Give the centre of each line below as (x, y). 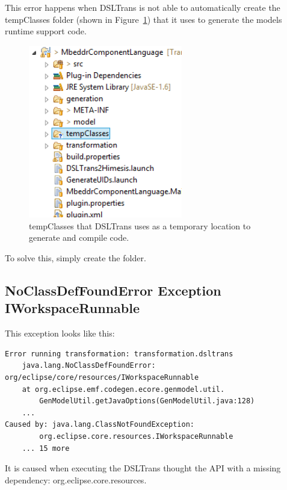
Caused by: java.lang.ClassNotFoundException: (100, 425)
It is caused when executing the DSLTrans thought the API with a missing (143, 468)
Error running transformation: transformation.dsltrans (119, 354)
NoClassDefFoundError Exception (113, 290)
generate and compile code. (79, 237)
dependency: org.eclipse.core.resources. (76, 479)
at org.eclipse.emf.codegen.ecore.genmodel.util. (123, 389)
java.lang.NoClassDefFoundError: (89, 366)
